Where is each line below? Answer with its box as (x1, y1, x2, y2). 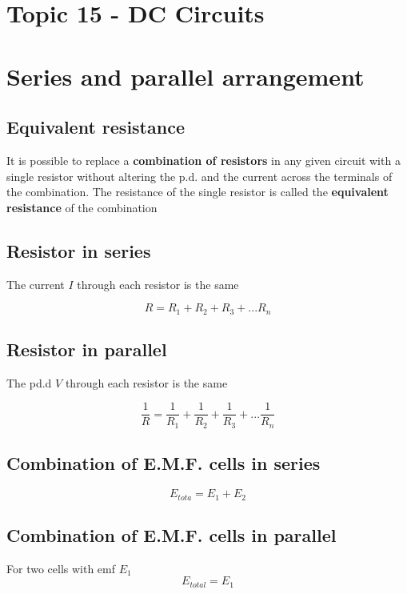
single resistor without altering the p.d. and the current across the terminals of (6, 167, 393, 184)
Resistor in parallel (6, 336, 167, 361)
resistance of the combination (6, 199, 158, 215)
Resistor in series (6, 238, 151, 263)
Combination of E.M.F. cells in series (6, 451, 321, 476)
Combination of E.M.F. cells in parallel (6, 522, 337, 547)
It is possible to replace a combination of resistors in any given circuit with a (6, 151, 401, 168)
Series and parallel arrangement (6, 59, 365, 92)
